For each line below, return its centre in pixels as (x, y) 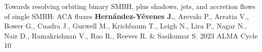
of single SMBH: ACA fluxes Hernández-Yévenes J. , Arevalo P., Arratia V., (126, 16)
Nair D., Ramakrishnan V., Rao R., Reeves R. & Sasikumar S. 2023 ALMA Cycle (131, 35)
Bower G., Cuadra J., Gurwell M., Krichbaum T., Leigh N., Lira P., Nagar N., (126, 26)
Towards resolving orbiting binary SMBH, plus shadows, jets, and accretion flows (130, 6)
